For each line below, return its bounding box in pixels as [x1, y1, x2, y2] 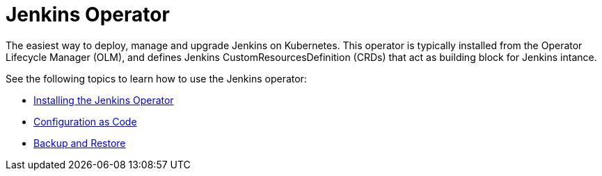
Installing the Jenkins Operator [33, 94, 174, 106]
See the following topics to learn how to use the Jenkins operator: [6, 72, 307, 85]
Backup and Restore [33, 137, 126, 149]
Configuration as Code [33, 115, 137, 127]
